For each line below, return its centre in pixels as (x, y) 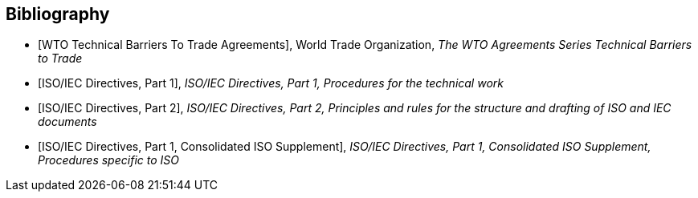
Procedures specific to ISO (108, 160)
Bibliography (58, 14)
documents (67, 122)
